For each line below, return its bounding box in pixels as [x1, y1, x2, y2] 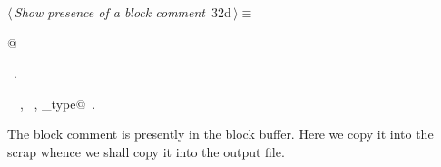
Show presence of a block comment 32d [14, 3, 231, 21]
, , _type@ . [19, 93, 96, 113]
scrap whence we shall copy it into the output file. [7, 142, 285, 161]
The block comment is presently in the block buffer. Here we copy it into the [7, 124, 434, 143]
